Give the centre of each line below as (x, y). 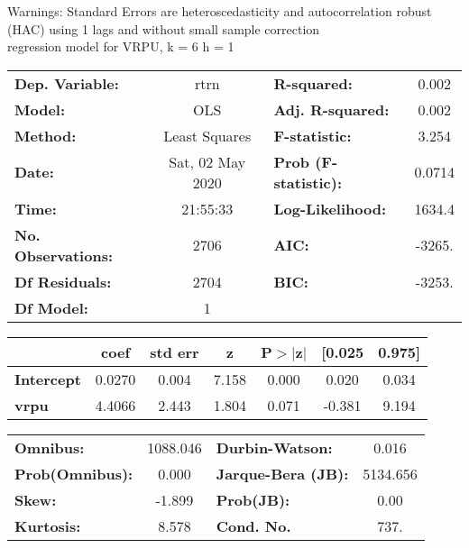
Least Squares (207, 135)
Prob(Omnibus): (74, 473)
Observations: (64, 255)
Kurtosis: (48, 525)
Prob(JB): (253, 499)
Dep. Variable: (67, 83)
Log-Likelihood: (330, 208)
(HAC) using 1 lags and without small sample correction (164, 28)
